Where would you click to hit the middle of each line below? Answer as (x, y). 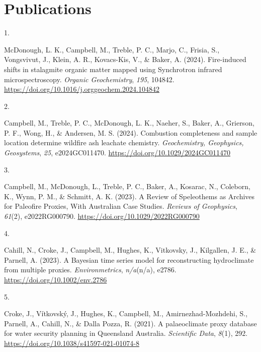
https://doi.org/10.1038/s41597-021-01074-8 (72, 343)
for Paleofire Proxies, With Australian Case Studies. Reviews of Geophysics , (121, 206)
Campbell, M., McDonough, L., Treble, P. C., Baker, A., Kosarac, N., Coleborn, (127, 186)
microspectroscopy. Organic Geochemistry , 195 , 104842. (89, 79)
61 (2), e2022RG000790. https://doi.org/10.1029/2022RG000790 (102, 216)
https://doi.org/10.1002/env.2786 (56, 279)
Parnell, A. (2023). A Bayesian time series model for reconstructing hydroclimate (129, 259)
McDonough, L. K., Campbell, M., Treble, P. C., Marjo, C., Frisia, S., (112, 49)
